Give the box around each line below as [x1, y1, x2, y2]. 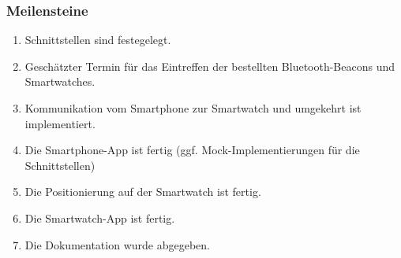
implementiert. [24, 115, 96, 131]
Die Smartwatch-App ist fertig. [24, 209, 175, 226]
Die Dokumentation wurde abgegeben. [24, 236, 210, 252]
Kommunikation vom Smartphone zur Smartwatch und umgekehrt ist [24, 100, 362, 116]
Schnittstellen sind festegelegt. [24, 31, 171, 48]
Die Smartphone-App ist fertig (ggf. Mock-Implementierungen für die [24, 142, 360, 158]
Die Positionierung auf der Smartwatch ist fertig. [24, 183, 261, 200]
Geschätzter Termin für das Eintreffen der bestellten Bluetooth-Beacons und [24, 57, 395, 74]
